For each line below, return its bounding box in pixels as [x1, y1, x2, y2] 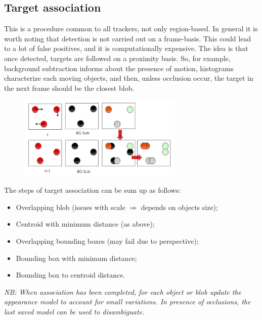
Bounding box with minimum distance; [16, 252, 137, 263]
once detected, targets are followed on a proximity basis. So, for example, [4, 52, 231, 63]
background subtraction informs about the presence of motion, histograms [4, 63, 234, 73]
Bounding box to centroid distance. [16, 270, 125, 280]
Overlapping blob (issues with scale [16, 201, 125, 212]
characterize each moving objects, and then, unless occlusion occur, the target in [4, 73, 253, 83]
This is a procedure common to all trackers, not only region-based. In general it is [4, 23, 258, 34]
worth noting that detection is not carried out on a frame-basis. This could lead [4, 33, 251, 43]
